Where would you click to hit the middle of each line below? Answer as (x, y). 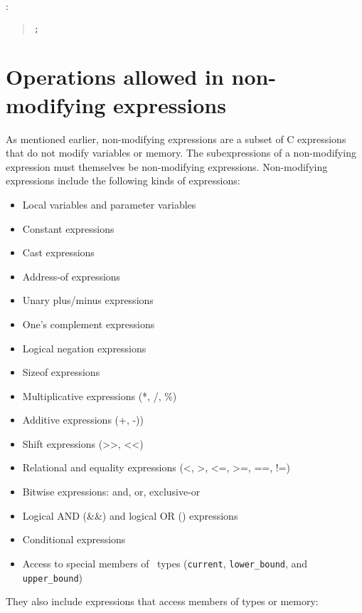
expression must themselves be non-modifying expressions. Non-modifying (167, 166)
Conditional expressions (74, 539)
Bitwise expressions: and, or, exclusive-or (111, 492)
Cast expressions (58, 252)
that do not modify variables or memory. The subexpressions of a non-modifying (181, 153)
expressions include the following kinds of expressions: (123, 180)
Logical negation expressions (84, 348)
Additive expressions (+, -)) (83, 420)
